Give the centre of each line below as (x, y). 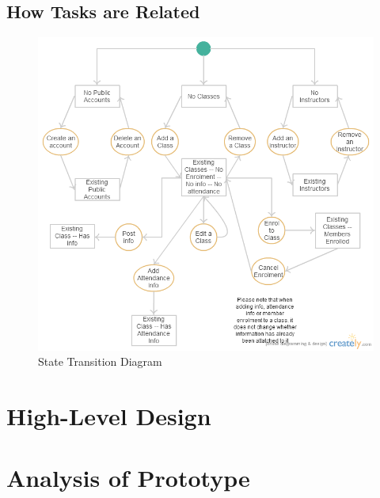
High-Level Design (109, 415)
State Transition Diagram (100, 361)
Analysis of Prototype (128, 478)
